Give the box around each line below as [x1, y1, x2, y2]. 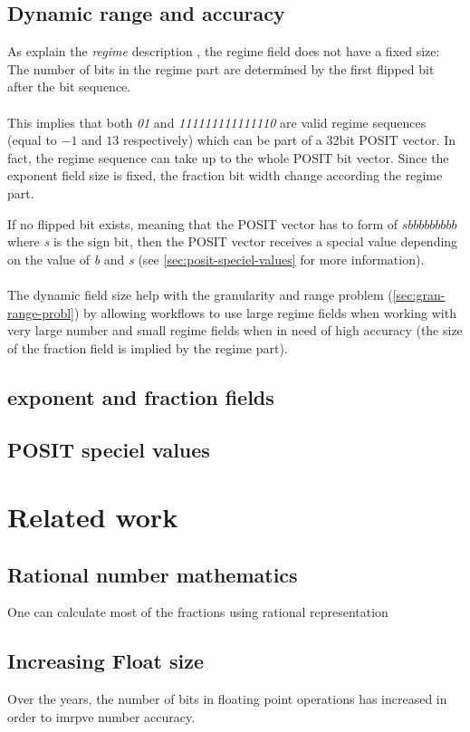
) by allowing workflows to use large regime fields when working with [74, 303, 456, 322]
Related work [7, 498, 178, 535]
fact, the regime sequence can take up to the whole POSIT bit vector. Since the [7, 148, 449, 167]
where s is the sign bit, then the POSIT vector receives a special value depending [7, 232, 458, 251]
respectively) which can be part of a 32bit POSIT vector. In [122, 130, 456, 149]
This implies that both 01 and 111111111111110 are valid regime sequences [7, 112, 427, 131]
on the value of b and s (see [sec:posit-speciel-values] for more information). [7, 249, 425, 268]
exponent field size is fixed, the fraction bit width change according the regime [7, 166, 443, 185]
